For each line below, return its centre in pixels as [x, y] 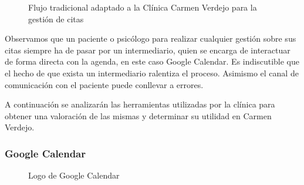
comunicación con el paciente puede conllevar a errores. [104, 84]
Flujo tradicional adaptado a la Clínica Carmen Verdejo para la [143, 7]
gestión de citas [56, 18]
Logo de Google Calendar [74, 175]
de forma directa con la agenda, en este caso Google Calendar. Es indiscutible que [152, 61]
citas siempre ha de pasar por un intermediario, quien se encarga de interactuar [148, 50]
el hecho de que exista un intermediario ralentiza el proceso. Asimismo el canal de [152, 73]
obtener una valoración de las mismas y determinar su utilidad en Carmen [138, 115]
